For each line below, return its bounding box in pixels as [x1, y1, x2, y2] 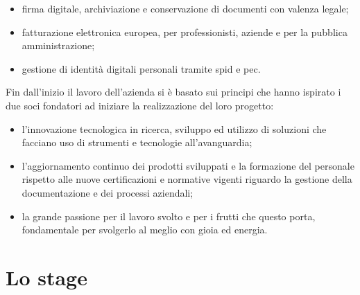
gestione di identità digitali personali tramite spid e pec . [22, 61, 261, 75]
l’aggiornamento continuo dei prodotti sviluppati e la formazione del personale [22, 158, 354, 172]
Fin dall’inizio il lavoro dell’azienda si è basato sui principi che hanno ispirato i [6, 84, 341, 99]
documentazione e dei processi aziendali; [22, 185, 194, 199]
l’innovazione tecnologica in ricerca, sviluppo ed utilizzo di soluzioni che [22, 121, 327, 136]
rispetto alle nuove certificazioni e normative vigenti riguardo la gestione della [22, 172, 352, 186]
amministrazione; [22, 38, 95, 53]
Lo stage [6, 262, 87, 291]
